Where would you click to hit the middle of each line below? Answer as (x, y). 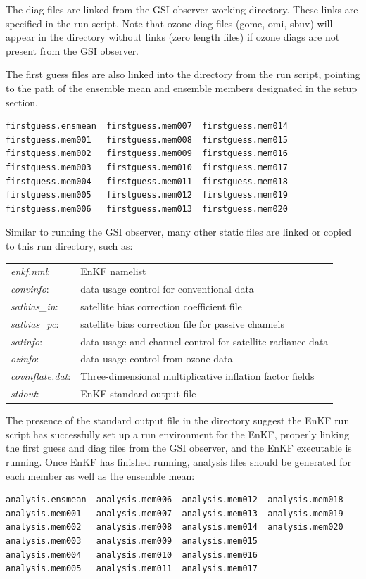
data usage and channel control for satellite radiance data (204, 341)
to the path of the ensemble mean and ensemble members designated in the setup (182, 88)
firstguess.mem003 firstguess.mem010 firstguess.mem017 (147, 167)
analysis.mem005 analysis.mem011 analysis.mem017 (132, 569)
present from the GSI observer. (72, 50)
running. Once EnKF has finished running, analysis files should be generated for (179, 462)
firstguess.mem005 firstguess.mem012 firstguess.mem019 (147, 195)
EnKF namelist (113, 271)
